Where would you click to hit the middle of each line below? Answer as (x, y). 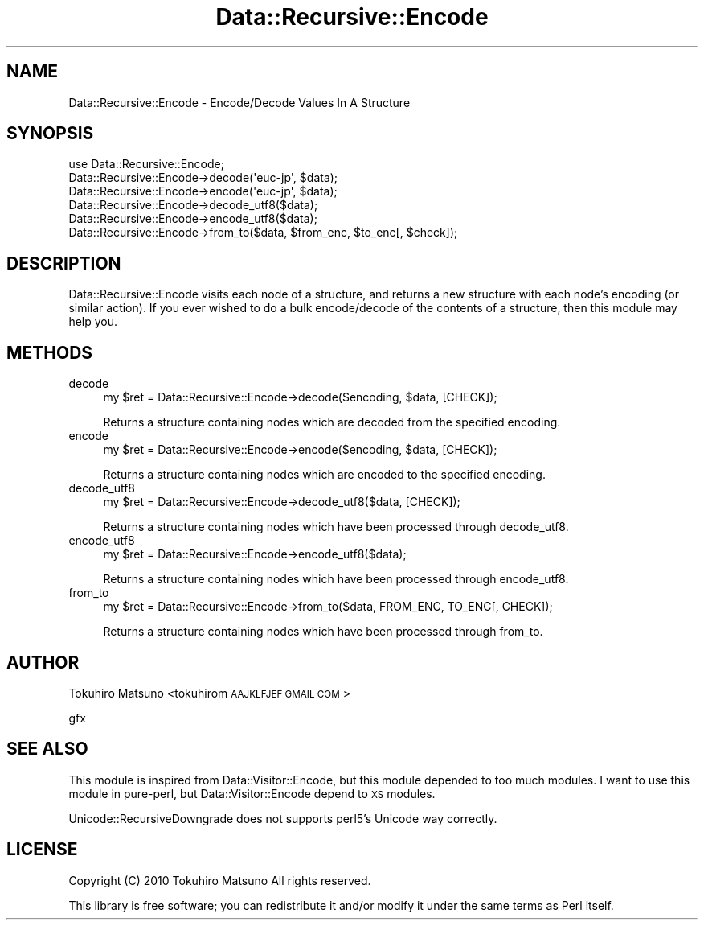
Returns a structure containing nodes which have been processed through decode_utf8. (336, 527)
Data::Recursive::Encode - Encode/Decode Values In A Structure (239, 102)
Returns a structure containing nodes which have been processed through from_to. (323, 632)
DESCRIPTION (64, 263)
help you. (93, 322)
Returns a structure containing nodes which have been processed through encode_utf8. (336, 579)
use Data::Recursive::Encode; (146, 164)
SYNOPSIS (50, 134)
